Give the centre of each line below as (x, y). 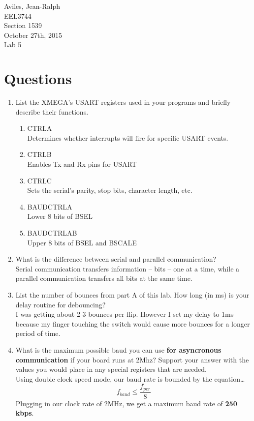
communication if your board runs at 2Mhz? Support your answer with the (132, 359)
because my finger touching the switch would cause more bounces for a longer (133, 323)
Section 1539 (23, 25)
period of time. (38, 333)
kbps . (25, 413)
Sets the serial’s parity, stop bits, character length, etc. (110, 190)
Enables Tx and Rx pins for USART (82, 164)
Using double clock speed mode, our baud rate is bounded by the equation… (130, 378)
